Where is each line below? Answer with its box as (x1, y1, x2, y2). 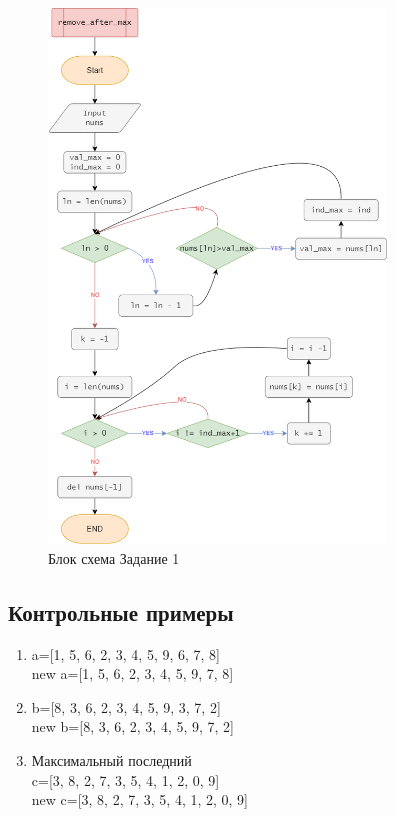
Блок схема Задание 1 (48, 547, 180, 568)
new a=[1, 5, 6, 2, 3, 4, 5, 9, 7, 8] (31, 663, 234, 684)
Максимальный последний (31, 750, 192, 771)
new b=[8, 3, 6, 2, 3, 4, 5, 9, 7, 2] (31, 716, 235, 737)
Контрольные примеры (8, 596, 234, 627)
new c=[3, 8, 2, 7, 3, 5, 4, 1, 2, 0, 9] (31, 789, 248, 810)
